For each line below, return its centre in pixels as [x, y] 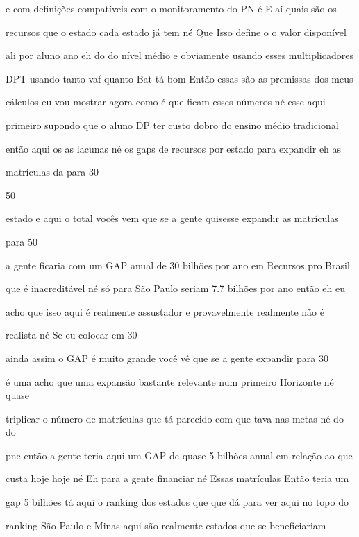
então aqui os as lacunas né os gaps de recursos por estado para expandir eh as [174, 148]
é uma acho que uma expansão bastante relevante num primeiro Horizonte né [170, 381]
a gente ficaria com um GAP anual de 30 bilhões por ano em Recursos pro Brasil [178, 265]
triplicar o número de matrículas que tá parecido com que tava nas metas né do [175, 418]
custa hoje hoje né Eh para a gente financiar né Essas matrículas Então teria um [177, 478]
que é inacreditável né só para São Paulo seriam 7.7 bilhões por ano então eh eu [176, 288]
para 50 [22, 241]
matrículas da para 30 [52, 172]
